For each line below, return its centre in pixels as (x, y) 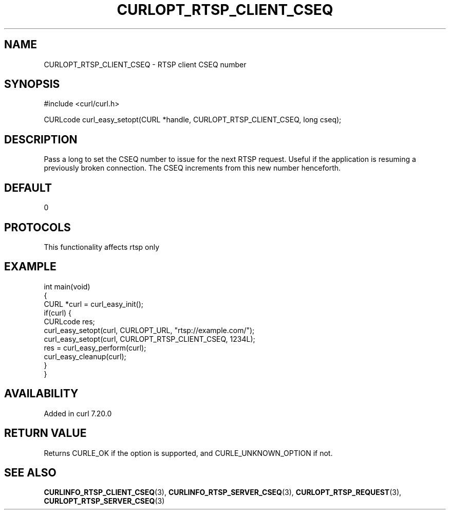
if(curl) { (58, 313)
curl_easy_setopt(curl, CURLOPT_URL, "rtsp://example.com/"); (149, 330)
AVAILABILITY (41, 394)
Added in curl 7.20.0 (78, 413)
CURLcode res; (69, 321)
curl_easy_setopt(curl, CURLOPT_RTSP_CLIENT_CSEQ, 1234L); (149, 339)
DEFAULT (28, 188)
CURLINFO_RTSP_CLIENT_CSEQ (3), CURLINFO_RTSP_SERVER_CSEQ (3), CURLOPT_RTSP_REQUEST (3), (223, 492)
